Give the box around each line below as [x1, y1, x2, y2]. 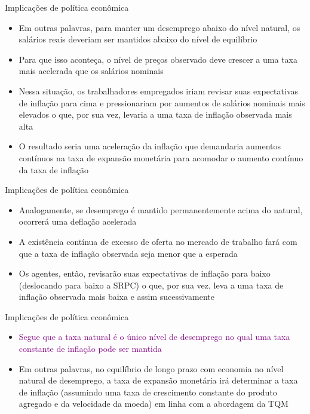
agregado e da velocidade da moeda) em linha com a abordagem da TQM [19, 397, 288, 410]
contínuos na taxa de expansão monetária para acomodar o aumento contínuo [19, 151, 303, 164]
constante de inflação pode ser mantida [19, 342, 162, 355]
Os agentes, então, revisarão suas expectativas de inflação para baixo [19, 267, 271, 280]
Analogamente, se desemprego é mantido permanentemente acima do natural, [19, 203, 303, 216]
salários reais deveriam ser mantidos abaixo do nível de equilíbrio [19, 33, 257, 45]
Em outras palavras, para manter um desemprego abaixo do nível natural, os [19, 21, 300, 33]
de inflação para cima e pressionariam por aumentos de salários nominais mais [19, 96, 305, 109]
